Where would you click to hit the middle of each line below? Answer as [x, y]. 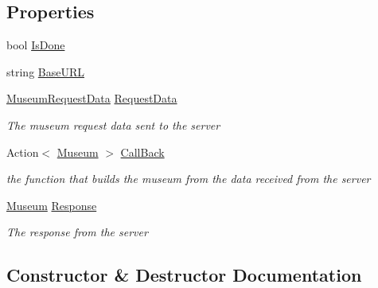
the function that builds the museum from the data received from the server [189, 179]
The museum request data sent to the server [113, 125]
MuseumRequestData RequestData [92, 98]
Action [23, 152]
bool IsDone [36, 45]
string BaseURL [45, 71]
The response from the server [77, 232]
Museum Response [52, 205]
